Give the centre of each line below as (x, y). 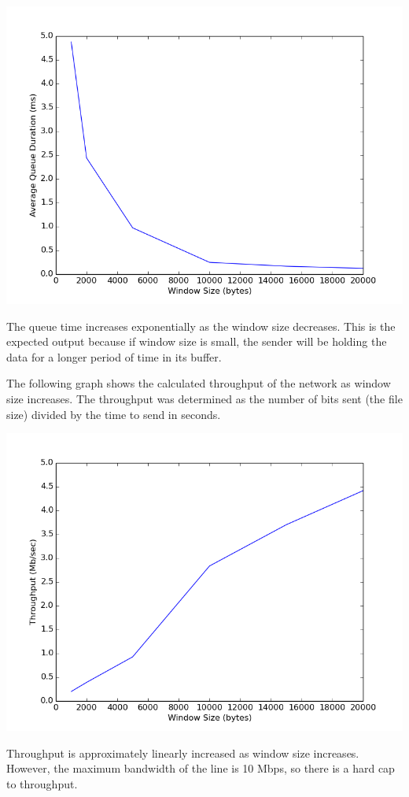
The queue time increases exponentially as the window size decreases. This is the (201, 326)
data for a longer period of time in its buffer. (114, 356)
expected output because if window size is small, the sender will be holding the (197, 341)
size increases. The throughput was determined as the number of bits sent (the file (204, 398)
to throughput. (42, 783)
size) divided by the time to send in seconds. (114, 414)
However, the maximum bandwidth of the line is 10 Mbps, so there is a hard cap (201, 768)
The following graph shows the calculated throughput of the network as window (199, 383)
